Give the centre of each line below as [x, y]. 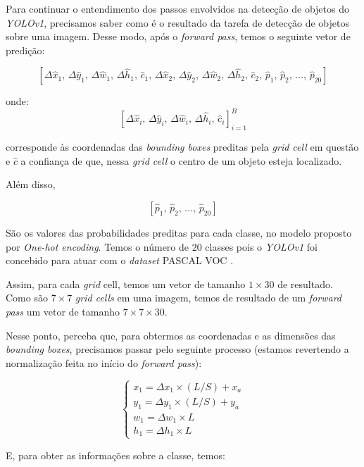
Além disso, [31, 184]
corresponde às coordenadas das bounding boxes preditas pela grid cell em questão [182, 147]
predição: [25, 50]
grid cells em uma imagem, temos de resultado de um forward [208, 298]
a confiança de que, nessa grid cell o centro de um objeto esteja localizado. [181, 160]
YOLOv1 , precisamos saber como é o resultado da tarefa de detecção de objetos [177, 22]
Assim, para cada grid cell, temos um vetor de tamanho [126, 284]
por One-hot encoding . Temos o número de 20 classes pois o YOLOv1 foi [162, 246]
